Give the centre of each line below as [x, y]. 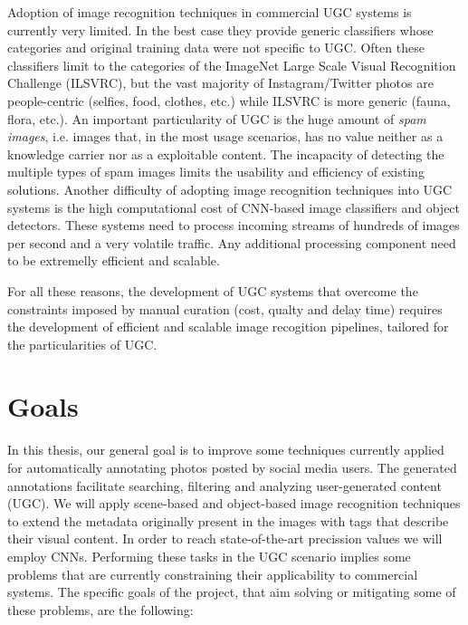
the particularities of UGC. [82, 344]
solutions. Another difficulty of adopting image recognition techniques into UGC [230, 189]
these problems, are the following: [100, 609]
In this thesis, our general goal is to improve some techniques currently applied [226, 450]
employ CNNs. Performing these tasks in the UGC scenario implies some [209, 556]
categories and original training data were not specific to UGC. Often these [216, 48]
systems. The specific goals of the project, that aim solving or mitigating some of [232, 592]
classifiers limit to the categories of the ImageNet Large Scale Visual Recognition [232, 65]
